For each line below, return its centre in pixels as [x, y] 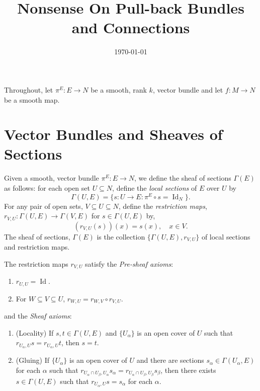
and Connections [131, 27]
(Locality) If [35, 332]
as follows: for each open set [47, 188]
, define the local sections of [155, 188]
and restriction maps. [37, 247]
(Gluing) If [33, 360]
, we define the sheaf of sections [183, 178]
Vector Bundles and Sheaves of [113, 134]
